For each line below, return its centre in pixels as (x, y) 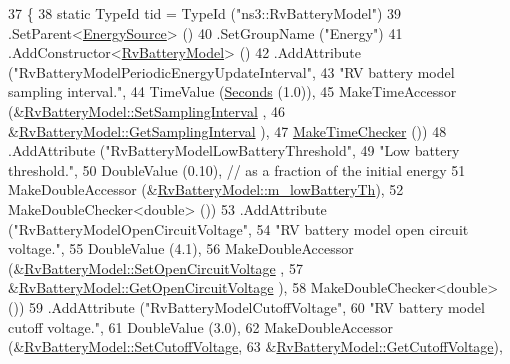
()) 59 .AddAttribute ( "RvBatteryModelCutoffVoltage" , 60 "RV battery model (246, 306)
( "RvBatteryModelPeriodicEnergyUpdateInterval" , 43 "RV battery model (231, 71)
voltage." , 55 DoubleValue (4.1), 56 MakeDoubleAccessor (181, 248)
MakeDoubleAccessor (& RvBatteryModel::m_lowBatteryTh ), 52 (206, 189)
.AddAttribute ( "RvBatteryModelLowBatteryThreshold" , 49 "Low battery (234, 150)
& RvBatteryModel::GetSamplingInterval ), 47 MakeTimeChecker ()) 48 (227, 130)
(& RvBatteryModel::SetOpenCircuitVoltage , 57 (155, 267)
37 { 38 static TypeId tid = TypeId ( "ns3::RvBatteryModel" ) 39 (204, 13)
